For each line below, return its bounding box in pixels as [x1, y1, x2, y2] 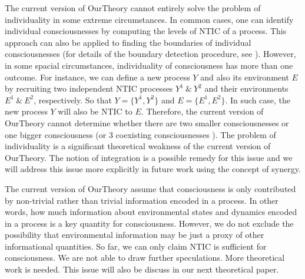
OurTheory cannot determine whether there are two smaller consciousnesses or [5, 116, 289, 129]
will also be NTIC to [58, 105, 132, 117]
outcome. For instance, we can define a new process [5, 70, 190, 83]
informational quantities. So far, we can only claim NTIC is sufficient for [5, 240, 267, 252]
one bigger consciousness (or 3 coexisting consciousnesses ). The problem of [5, 128, 276, 140]
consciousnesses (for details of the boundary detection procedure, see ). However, [5, 48, 296, 60]
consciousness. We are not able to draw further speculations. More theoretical [5, 251, 285, 264]
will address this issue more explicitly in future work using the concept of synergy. [5, 163, 301, 175]
